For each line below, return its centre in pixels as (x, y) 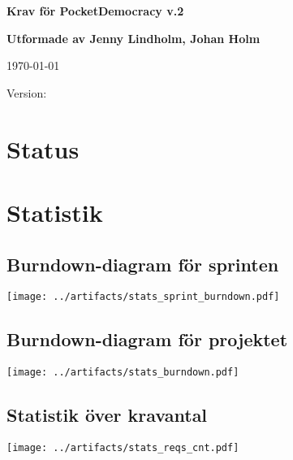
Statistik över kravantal (107, 415)
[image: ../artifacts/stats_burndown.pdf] (123, 373)
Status (43, 148)
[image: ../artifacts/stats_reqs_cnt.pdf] (123, 448)
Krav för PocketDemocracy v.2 (95, 11)
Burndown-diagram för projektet (147, 339)
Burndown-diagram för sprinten (143, 264)
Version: (27, 92)
